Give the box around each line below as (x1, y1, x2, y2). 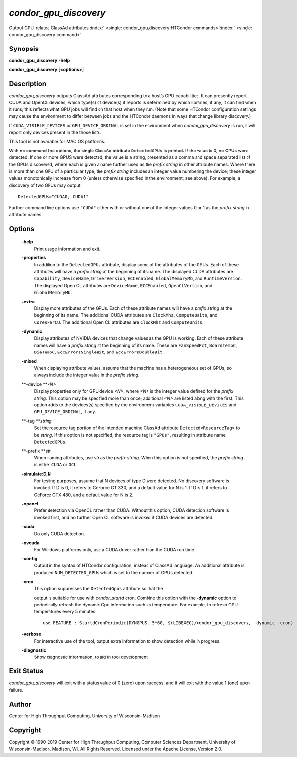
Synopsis (9, 45, 39, 53)
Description (9, 80, 47, 88)
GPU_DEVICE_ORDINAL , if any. (34, 409, 96, 415)
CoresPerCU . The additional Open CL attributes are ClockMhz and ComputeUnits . (34, 319, 204, 325)
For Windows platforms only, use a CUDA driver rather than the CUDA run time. (34, 547, 196, 553)
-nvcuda (21, 540, 40, 546)
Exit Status (9, 667, 44, 675)
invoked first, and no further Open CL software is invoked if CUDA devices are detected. (34, 514, 214, 520)
